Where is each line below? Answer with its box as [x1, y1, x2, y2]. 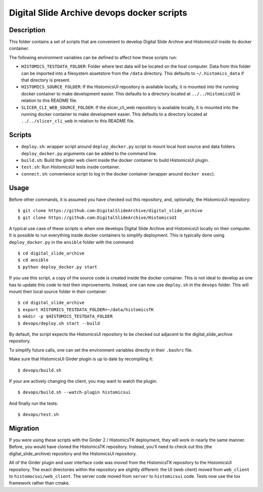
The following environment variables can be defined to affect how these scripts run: [9, 54, 177, 60]
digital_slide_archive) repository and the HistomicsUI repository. [9, 451, 137, 456]
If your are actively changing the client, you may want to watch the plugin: [9, 378, 158, 384]
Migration [9, 424, 39, 433]
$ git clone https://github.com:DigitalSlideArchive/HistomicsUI [18, 215, 177, 220]
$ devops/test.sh [18, 412, 59, 417]
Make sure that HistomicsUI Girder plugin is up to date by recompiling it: [9, 356, 153, 362]
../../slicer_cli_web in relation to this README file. [21, 118, 135, 124]
